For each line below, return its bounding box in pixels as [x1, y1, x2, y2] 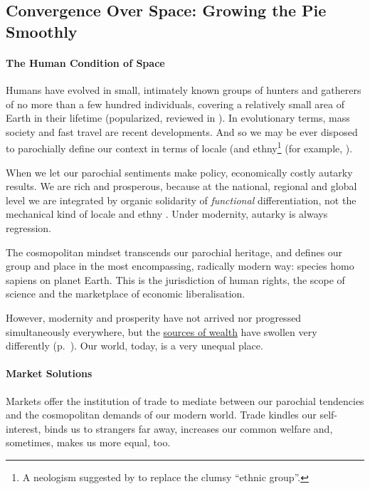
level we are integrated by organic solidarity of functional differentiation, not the [6, 192, 356, 207]
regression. [6, 220, 52, 235]
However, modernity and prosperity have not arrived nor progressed [6, 310, 302, 325]
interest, [6, 421, 41, 436]
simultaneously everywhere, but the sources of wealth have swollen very [6, 324, 317, 339]
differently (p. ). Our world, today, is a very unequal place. [6, 338, 263, 353]
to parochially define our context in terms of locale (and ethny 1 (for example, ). [6, 139, 353, 155]
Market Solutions [6, 366, 92, 381]
